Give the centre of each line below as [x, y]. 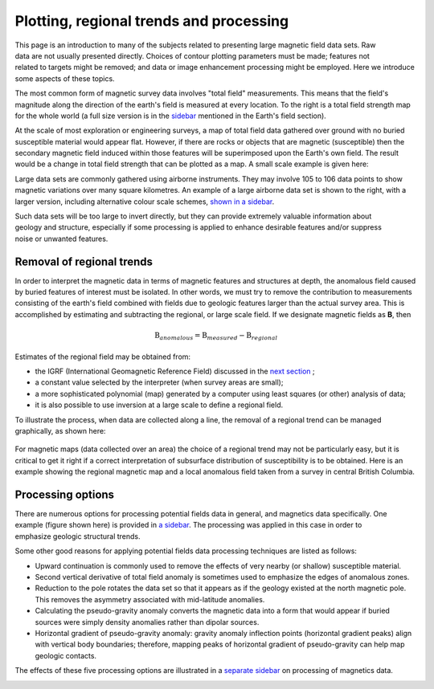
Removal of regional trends [84, 261]
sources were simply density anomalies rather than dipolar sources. [147, 622]
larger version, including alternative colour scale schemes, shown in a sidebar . [145, 202]
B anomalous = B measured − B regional [216, 336]
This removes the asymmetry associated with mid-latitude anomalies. [150, 599]
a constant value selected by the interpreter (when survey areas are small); [159, 382]
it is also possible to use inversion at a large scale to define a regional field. [159, 405]
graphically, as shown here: [60, 430]
